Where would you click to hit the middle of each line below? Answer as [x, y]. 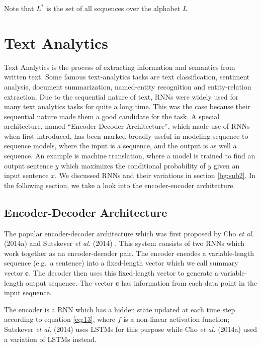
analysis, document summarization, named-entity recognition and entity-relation [128, 86]
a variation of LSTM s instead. [50, 339]
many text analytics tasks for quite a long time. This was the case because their [127, 106]
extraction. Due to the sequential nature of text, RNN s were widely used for [121, 96]
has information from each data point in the [189, 282]
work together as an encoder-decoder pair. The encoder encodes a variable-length [129, 253]
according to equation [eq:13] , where [60, 319]
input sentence [26, 175]
